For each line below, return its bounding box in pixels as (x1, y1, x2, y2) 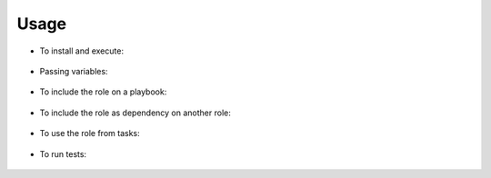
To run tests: (39, 148, 86, 159)
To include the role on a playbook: (39, 86, 167, 97)
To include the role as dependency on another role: (39, 107, 231, 118)
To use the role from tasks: (39, 128, 140, 139)
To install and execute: (39, 45, 125, 56)
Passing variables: (39, 65, 108, 76)
